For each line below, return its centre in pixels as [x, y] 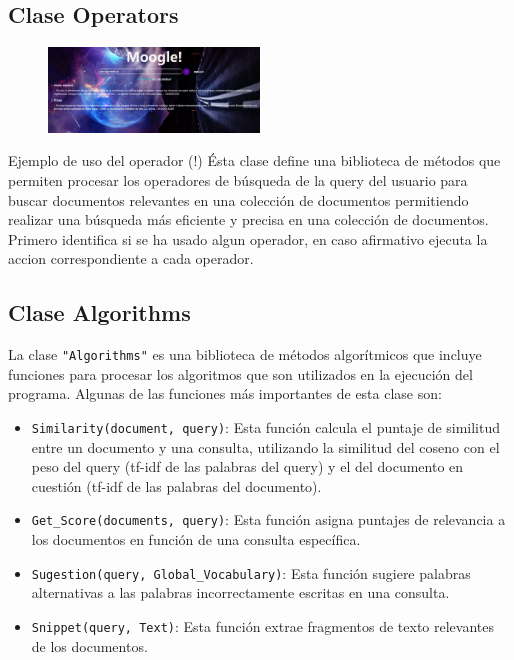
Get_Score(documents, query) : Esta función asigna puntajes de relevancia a [268, 519]
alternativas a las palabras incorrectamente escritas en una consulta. [240, 592]
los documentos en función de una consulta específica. [196, 539]
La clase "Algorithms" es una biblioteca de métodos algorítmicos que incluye [245, 354]
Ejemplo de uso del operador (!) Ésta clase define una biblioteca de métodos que [254, 160]
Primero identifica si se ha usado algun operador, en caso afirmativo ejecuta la [248, 238]
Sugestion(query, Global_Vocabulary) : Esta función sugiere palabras [251, 572]
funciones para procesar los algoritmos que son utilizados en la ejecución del [240, 373]
